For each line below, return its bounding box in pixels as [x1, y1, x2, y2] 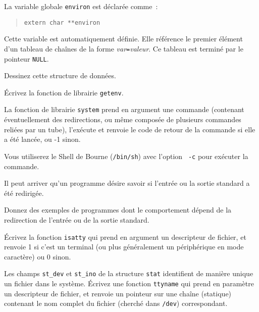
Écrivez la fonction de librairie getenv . [4, 87, 124, 97]
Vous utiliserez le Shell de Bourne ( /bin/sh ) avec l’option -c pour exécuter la [4, 150, 248, 161]
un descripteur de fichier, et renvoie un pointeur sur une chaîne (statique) [4, 288, 232, 298]
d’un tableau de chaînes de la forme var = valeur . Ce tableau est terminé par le [4, 43, 243, 54]
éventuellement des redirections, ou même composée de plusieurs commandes [4, 114, 241, 125]
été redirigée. [4, 187, 44, 198]
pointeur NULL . [4, 53, 49, 64]
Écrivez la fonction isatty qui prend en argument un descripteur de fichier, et [4, 231, 246, 242]
